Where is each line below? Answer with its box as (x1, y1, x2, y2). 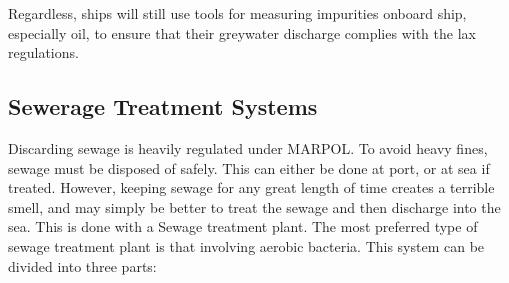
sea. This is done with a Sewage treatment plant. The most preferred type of (8, 216, 478, 237)
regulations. (8, 42, 79, 63)
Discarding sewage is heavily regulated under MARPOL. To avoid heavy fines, (8, 137, 488, 158)
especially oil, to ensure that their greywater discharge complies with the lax (8, 22, 476, 43)
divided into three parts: (8, 255, 157, 276)
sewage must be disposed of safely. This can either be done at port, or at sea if (8, 157, 490, 178)
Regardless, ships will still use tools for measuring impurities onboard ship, (8, 3, 467, 23)
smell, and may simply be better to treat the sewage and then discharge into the (8, 196, 501, 217)
